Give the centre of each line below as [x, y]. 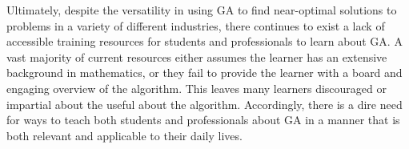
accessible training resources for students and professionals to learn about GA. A [204, 41]
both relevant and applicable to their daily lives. [124, 135]
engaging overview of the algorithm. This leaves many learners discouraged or [196, 88]
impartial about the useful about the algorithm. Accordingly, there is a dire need [204, 104]
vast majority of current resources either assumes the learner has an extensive [197, 56]
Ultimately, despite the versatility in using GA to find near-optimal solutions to [202, 10]
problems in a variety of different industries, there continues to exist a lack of [196, 25]
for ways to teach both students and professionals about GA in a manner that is [203, 120]
